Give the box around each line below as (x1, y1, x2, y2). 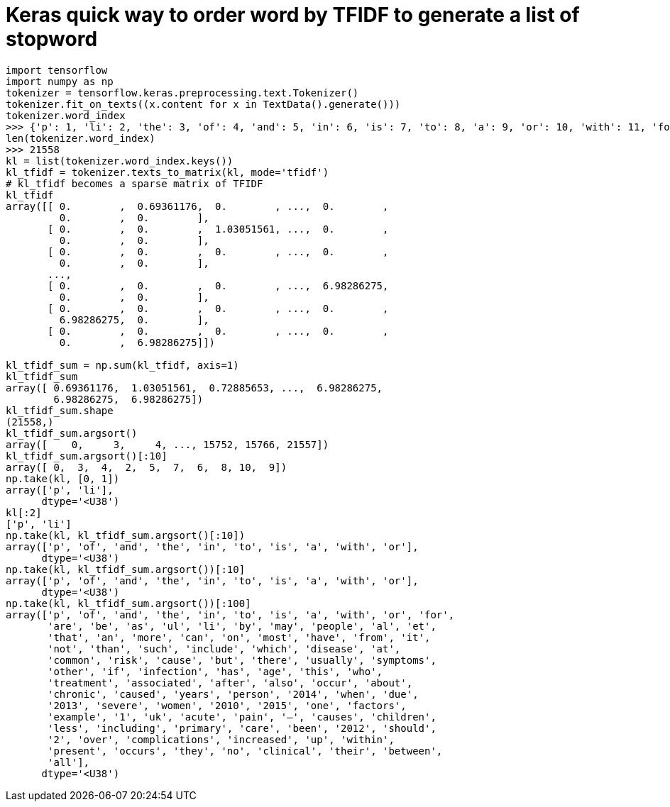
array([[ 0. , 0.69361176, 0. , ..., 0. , (6, 200, 389, 212)
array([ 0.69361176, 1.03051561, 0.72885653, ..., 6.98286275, (6, 382, 383, 394)
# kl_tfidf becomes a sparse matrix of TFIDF (6, 177, 263, 189)
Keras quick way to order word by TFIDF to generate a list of (6, 3, 580, 27)
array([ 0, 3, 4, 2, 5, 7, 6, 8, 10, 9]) (6, 461, 287, 473)
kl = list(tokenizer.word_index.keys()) (6, 155, 234, 167)
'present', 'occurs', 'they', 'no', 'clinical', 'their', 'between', (48, 745, 443, 757)
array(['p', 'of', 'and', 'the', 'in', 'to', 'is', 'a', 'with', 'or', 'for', (6, 608, 455, 620)
